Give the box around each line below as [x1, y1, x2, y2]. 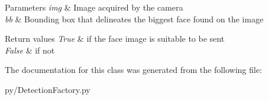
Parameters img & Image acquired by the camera [5, 1, 183, 13]
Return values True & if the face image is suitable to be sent [5, 32, 225, 45]
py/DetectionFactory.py [5, 83, 91, 95]
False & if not [5, 44, 55, 56]
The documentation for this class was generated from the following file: [5, 64, 262, 76]
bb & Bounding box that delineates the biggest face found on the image [5, 12, 264, 25]
